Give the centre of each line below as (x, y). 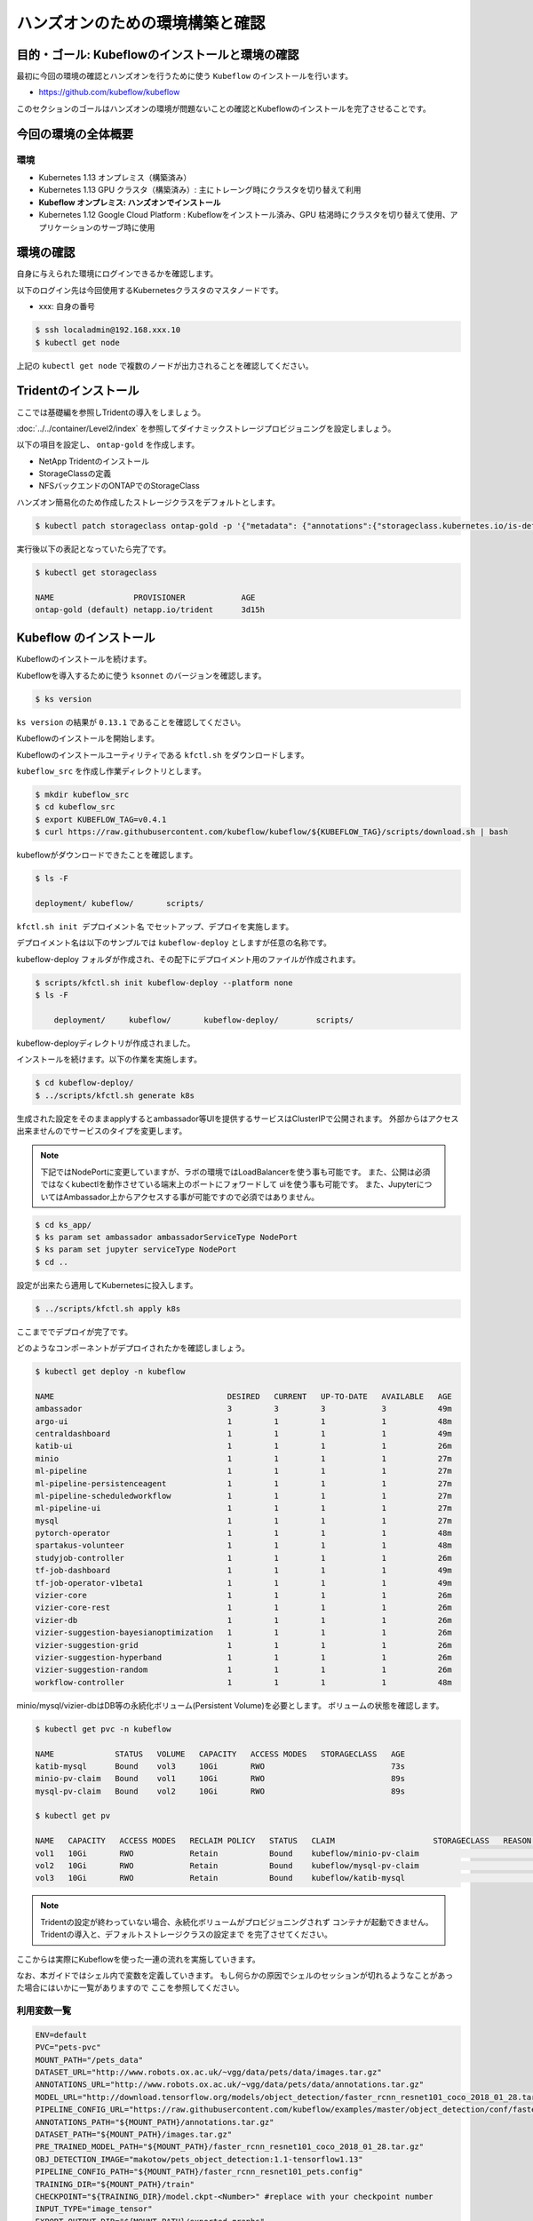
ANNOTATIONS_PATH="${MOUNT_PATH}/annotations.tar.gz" (155, 2122)
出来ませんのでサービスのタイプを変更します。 (102, 1130)
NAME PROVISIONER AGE (145, 597)
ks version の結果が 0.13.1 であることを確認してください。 (131, 722)
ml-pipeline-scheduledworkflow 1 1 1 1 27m (243, 1496)
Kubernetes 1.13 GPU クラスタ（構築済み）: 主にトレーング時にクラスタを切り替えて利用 (200, 190)
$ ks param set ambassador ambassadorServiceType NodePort (166, 1237)
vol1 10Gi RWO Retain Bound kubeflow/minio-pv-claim (227, 1853)
